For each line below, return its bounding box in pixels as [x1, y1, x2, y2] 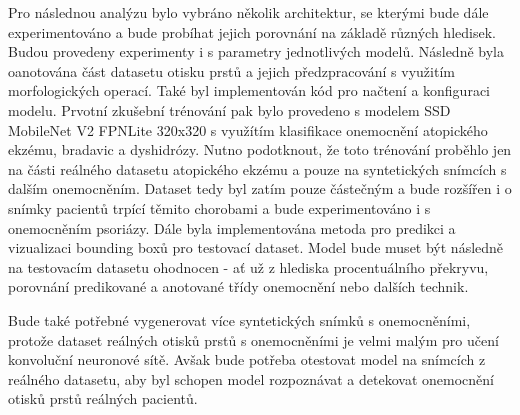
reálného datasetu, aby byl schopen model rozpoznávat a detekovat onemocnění [8, 368, 494, 389]
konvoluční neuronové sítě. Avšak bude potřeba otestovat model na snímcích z [8, 349, 486, 370]
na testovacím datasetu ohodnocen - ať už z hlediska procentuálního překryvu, [8, 256, 489, 277]
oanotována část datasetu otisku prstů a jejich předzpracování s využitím [8, 60, 455, 81]
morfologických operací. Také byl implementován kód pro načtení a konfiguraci [8, 80, 491, 101]
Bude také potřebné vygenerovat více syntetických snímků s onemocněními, [8, 309, 471, 330]
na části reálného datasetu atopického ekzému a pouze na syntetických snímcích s [8, 158, 507, 179]
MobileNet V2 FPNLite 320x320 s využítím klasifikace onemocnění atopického [8, 119, 488, 140]
